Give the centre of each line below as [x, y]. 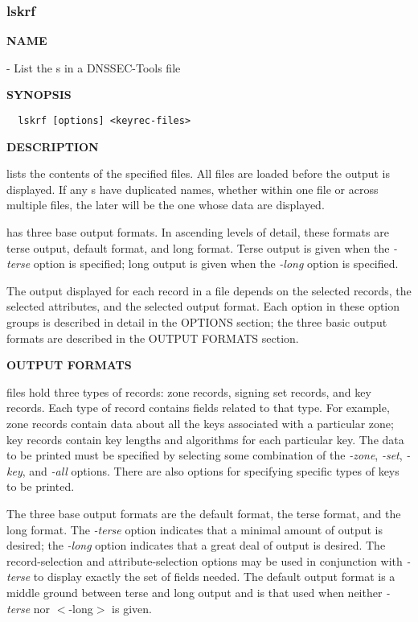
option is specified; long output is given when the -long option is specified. [216, 264]
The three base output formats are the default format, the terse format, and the [204, 513]
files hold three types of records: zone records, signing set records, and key [189, 391]
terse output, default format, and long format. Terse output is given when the [198, 247]
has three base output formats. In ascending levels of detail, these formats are [198, 232]
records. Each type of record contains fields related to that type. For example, [198, 408]
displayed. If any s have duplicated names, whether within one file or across [193, 189]
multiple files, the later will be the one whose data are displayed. [166, 205]
